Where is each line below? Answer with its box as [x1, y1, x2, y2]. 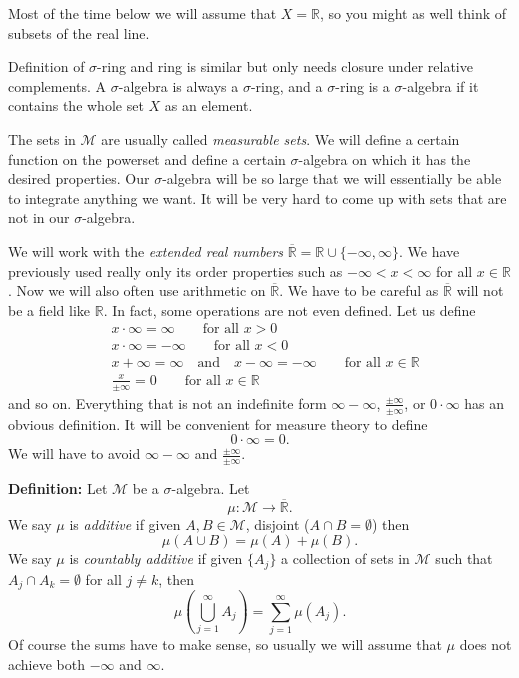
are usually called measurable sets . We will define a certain [101, 128, 460, 149]
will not [456, 280, 504, 301]
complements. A [8, 75, 107, 96]
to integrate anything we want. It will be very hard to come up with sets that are [8, 187, 507, 208]
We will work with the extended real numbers [8, 240, 284, 261]
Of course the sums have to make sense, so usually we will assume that [8, 634, 442, 655]
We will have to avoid [8, 443, 141, 464]
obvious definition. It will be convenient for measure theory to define [8, 413, 428, 434]
